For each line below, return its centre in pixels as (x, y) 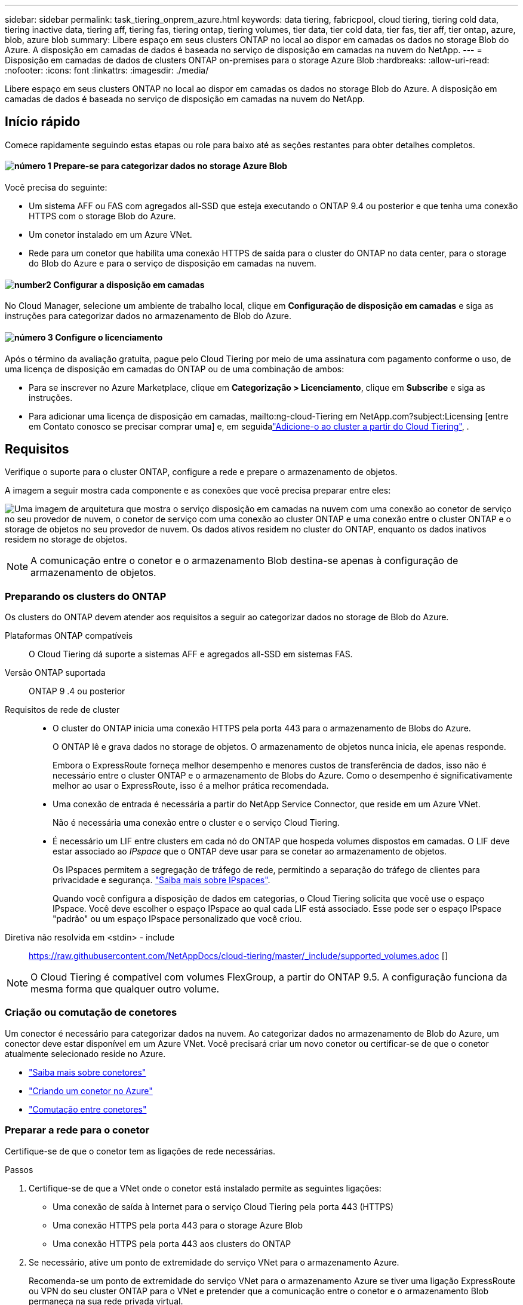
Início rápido (43, 122)
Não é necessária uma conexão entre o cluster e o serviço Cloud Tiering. (196, 823)
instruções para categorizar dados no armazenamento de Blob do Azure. (148, 316)
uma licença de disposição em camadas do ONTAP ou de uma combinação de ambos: (175, 369)
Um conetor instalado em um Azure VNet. (110, 235)
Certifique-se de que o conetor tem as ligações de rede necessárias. (140, 1151)
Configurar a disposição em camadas (129, 284)
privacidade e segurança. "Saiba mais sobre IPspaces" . (161, 880)
